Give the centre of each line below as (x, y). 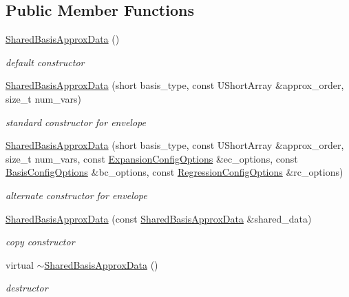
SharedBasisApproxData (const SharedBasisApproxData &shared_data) (159, 218)
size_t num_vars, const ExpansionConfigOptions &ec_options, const (152, 158)
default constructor (45, 62)
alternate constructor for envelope (76, 195)
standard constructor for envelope (76, 122)
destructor (27, 288)
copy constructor (40, 242)
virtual (20, 264)
